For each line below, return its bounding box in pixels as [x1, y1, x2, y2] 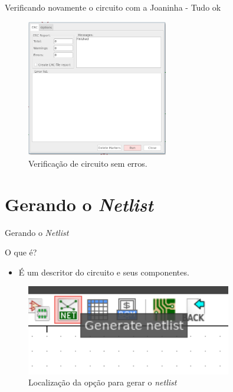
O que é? [5, 246, 37, 258]
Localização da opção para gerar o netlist [28, 376, 177, 388]
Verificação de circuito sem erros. [28, 157, 147, 169]
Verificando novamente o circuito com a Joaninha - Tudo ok [5, 1, 221, 13]
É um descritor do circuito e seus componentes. [18, 265, 189, 278]
